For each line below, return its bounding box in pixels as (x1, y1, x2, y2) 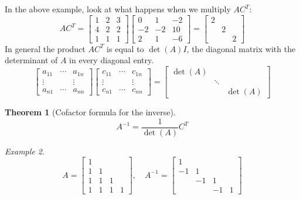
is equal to (107, 42, 144, 54)
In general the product (5, 42, 86, 54)
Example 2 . (5, 145, 45, 157)
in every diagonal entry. (69, 54, 154, 66)
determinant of (5, 54, 58, 66)
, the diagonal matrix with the (186, 42, 296, 54)
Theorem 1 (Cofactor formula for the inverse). (5, 105, 176, 118)
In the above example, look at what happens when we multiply (5, 3, 231, 15)
